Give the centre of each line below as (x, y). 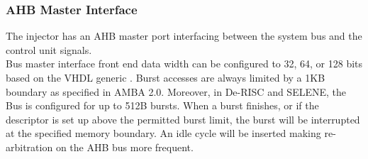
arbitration (29, 147)
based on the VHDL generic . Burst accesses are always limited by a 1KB (166, 77)
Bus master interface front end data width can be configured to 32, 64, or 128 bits (184, 64)
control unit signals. (49, 49)
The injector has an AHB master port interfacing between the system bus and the (184, 36)
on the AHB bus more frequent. (124, 147)
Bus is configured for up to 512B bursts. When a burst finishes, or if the (162, 105)
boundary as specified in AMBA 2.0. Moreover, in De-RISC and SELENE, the (176, 91)
